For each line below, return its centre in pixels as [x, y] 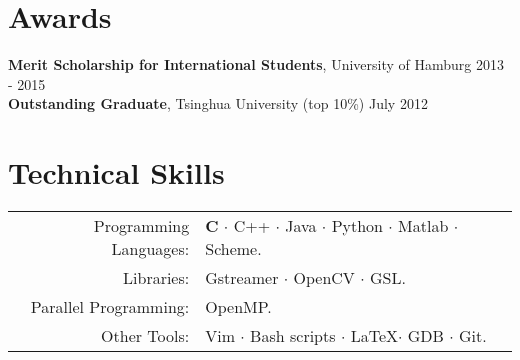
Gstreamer [242, 278]
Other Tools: [145, 336]
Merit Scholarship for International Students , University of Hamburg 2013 [256, 64]
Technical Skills [116, 172]
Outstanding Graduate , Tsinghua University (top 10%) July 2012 [218, 103]
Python [357, 226]
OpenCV [324, 278]
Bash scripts [293, 336]
